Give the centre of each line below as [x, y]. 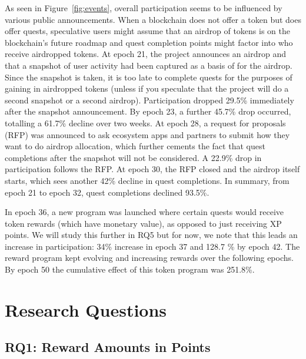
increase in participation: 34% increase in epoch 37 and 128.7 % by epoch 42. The [152, 246]
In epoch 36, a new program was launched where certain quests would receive [144, 212]
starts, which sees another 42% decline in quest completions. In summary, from [147, 180]
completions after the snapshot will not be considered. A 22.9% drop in [133, 157]
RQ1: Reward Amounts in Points [108, 347]
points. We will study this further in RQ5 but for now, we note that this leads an [151, 235]
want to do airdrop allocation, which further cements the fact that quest [135, 146]
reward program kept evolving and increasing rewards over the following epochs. [149, 258]
